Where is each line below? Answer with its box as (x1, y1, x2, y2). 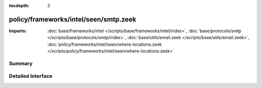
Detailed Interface (9, 73, 53, 79)
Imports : (9, 28, 27, 34)
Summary (9, 60, 33, 67)
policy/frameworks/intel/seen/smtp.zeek (9, 15, 136, 24)
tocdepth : (9, 3, 30, 8)
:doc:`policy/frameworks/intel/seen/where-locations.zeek (47, 41, 162, 47)
